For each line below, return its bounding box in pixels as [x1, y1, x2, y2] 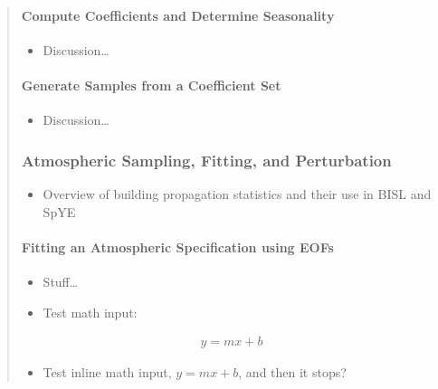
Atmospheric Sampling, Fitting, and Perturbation [21, 148, 392, 171]
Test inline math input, [43, 363, 172, 382]
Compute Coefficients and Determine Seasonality [21, 5, 335, 24]
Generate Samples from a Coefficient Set [21, 75, 281, 94]
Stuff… [43, 271, 79, 290]
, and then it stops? [238, 363, 347, 382]
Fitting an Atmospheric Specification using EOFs [21, 237, 334, 256]
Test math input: [43, 302, 138, 321]
